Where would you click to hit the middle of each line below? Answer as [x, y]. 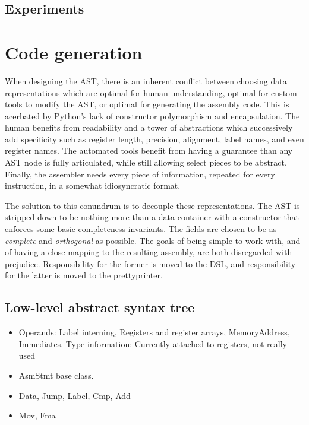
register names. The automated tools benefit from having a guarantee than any [149, 150]
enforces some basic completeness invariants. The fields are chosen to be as [141, 229]
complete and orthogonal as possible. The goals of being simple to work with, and [153, 240]
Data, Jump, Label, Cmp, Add [75, 395]
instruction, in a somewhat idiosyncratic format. [93, 185]
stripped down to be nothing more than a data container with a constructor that [152, 217]
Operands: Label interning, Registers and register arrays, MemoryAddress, [154, 332]
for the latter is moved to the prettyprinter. [84, 275]
